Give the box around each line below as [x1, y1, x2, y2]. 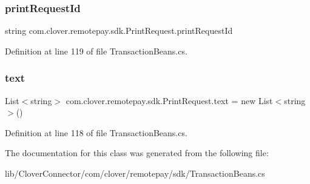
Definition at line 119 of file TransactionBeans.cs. [5, 44, 187, 57]
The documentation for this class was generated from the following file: [5, 146, 269, 159]
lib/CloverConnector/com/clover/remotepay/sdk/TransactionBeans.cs [5, 167, 265, 179]
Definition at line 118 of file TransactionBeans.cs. [5, 126, 187, 139]
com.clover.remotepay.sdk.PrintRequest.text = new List [66, 94, 273, 107]
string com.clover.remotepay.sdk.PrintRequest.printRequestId [5, 24, 233, 37]
